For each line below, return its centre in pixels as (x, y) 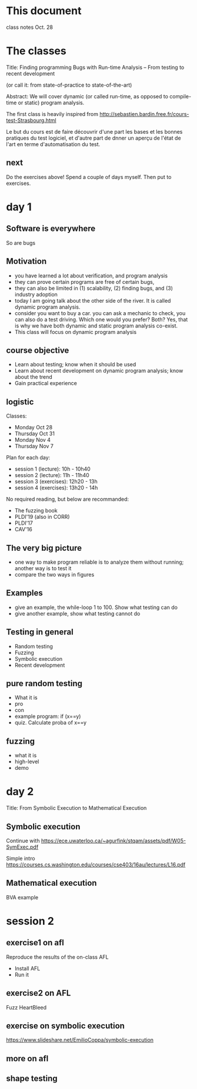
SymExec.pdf (22, 847)
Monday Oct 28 (34, 428)
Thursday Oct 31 (34, 433)
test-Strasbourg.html (31, 120)
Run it (22, 974)
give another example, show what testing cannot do (77, 613)
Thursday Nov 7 (34, 446)
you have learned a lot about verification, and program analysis (91, 276)
